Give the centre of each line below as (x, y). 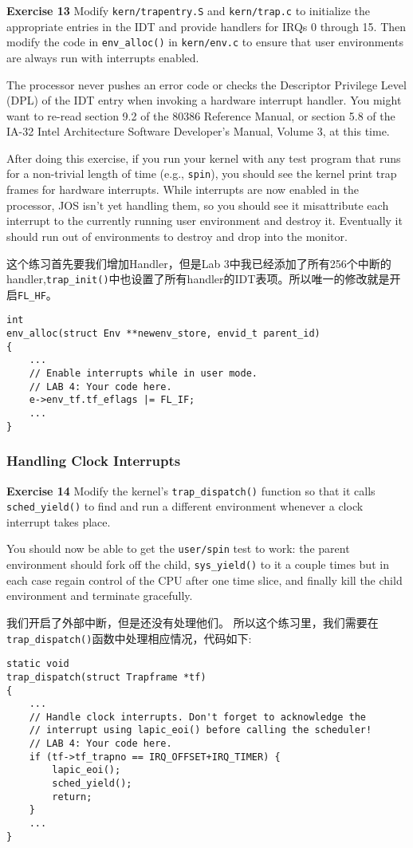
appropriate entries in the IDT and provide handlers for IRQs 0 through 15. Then (206, 26)
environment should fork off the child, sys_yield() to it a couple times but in (198, 564)
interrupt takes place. (59, 521)
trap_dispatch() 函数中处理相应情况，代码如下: (129, 638)
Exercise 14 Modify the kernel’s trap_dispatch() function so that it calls (191, 490)
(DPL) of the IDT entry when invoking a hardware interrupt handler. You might (204, 100)
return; (72, 797)
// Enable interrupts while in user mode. (143, 374)
